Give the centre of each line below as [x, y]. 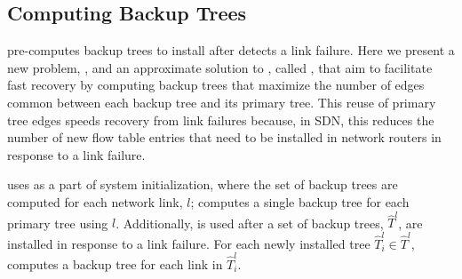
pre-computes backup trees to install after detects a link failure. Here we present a [231, 50]
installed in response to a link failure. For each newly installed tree [189, 243]
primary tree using [58, 223]
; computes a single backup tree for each [300, 201]
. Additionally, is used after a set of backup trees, [250, 223]
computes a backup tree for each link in [115, 263]
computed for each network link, [95, 201]
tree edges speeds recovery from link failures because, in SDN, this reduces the [221, 120]
